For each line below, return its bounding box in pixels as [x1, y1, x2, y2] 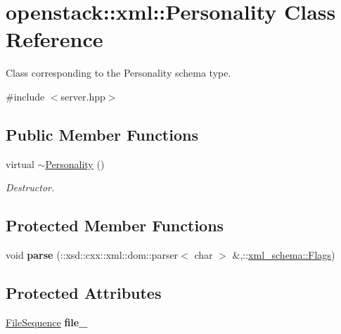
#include [6, 89, 45, 103]
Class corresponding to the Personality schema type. [6, 65, 231, 80]
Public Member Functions [6, 123, 198, 145]
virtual [6, 156, 34, 171]
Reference [6, 25, 103, 53]
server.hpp [60, 89, 105, 103]
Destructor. [6, 180, 55, 195]
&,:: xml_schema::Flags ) [232, 248, 335, 262]
